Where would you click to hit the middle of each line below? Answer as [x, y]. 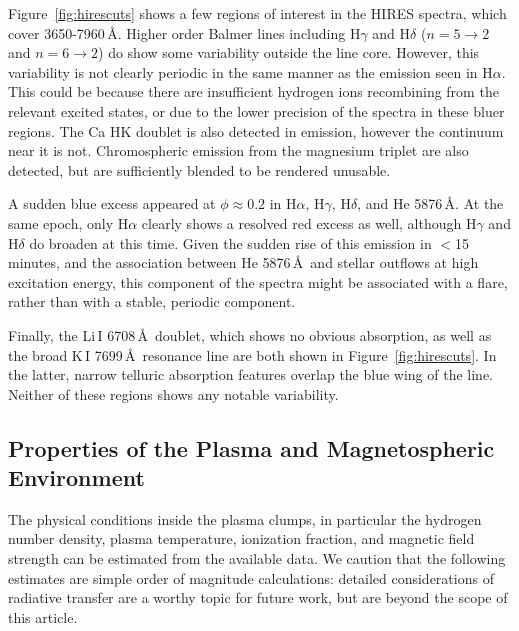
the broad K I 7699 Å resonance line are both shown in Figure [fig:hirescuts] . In [252, 354]
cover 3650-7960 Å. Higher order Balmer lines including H [184, 32]
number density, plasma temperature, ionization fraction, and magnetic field [241, 538]
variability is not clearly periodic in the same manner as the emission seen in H [250, 71]
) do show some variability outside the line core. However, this [289, 52]
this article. [43, 616]
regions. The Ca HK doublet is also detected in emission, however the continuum [256, 130]
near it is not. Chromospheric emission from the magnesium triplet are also [238, 150]
